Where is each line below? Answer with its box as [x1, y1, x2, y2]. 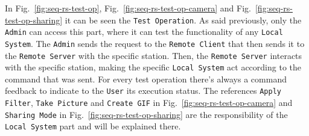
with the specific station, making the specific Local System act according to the [5, 61, 301, 73]
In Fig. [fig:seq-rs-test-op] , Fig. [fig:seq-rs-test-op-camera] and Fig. [5, 2, 251, 14]
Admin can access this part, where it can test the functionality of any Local [5, 25, 283, 38]
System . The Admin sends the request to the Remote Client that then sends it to [5, 37, 305, 49]
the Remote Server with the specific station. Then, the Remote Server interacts [5, 49, 302, 61]
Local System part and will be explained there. [5, 120, 181, 132]
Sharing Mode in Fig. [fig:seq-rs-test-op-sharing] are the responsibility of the [5, 108, 288, 120]
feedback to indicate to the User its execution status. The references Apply [5, 84, 281, 97]
